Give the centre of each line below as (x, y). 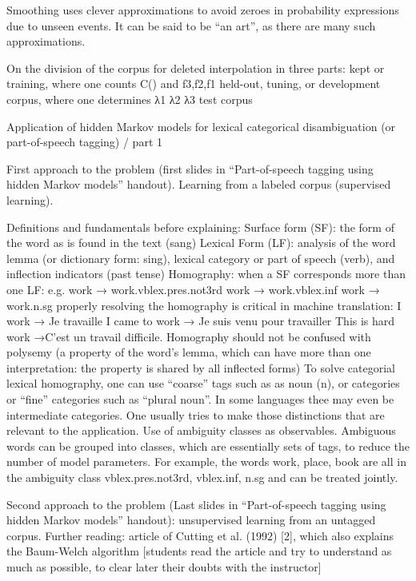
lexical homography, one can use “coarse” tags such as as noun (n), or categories (203, 383)
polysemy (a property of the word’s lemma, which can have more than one (189, 352)
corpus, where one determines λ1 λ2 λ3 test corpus (130, 99)
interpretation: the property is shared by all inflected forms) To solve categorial (201, 367)
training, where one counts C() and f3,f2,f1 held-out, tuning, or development (194, 84)
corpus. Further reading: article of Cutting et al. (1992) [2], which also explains (200, 535)
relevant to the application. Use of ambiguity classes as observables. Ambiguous (201, 430)
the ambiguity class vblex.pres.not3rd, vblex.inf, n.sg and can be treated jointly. (202, 478)
